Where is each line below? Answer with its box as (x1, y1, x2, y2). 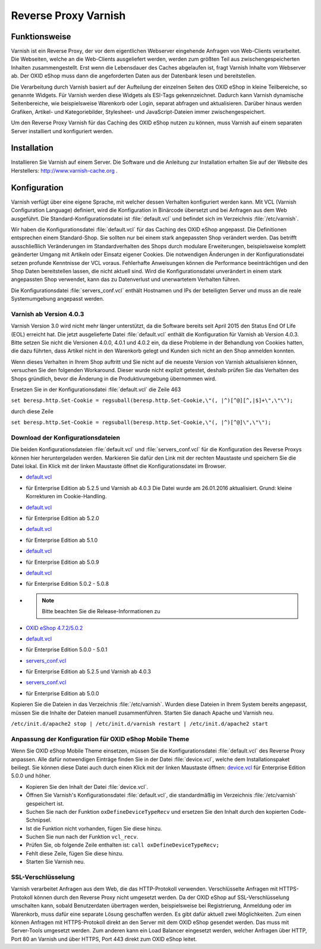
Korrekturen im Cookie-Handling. (26, 493, 107, 500)
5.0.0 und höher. (11, 772, 52, 779)
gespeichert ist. (26, 800, 65, 807)
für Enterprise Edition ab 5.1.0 (26, 536, 98, 544)
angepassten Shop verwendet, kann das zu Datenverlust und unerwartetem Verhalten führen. (11, 276, 241, 283)
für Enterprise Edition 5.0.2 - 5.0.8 (26, 580, 109, 588)
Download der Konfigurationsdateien (11, 433, 121, 442)
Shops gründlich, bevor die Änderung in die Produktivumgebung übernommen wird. (11, 375, 217, 382)
